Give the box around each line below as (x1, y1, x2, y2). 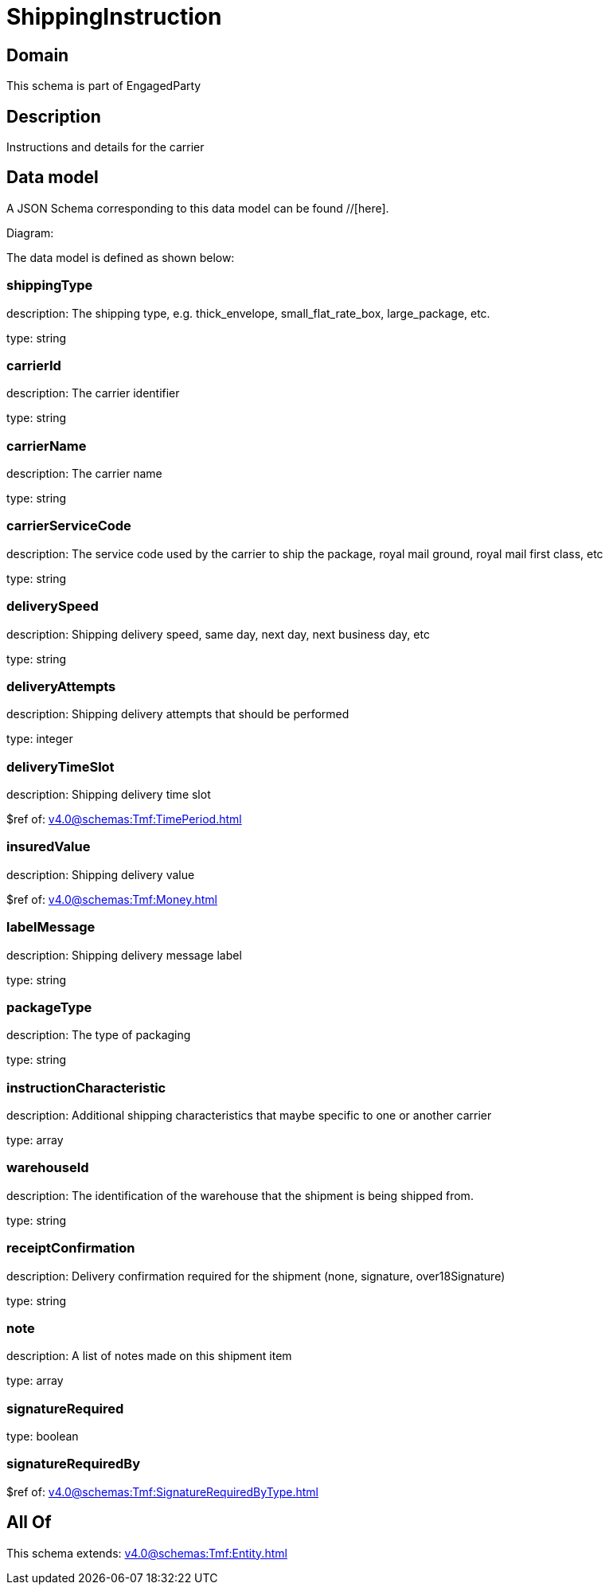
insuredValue (6, 838, 91, 855)
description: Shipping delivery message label (6, 948, 242, 962)
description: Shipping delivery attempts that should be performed (6, 707, 349, 721)
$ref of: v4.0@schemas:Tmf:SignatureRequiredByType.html (6, 1484, 318, 1499)
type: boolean (6, 1429, 79, 1444)
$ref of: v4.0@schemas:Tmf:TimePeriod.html (6, 812, 242, 827)
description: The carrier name (6, 467, 162, 481)
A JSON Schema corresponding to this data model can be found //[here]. (6, 201, 389, 215)
